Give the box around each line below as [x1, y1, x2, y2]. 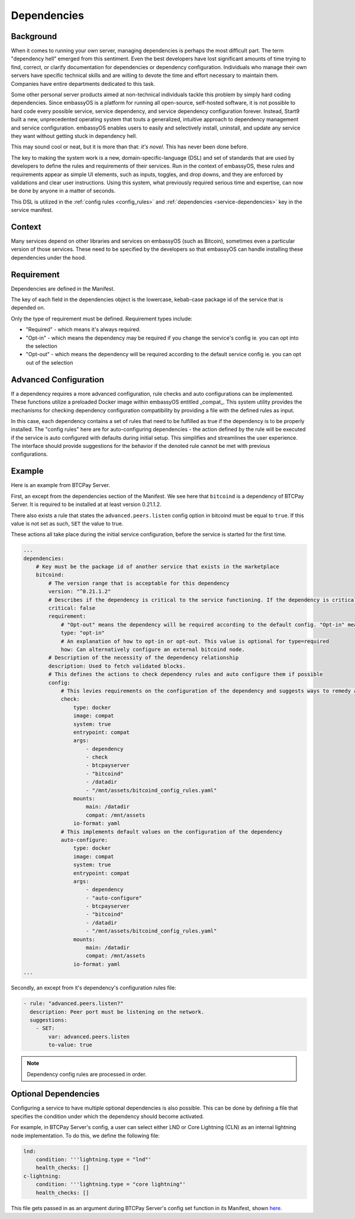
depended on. [11, 304, 46, 311]
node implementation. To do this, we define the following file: [11, 1132, 160, 1139]
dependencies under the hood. [11, 254, 86, 261]
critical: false [48, 605, 96, 612]
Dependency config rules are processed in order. [27, 1070, 147, 1078]
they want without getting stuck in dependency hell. [11, 132, 137, 139]
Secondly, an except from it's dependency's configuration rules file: [11, 984, 177, 991]
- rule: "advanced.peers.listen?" [23, 1000, 124, 1007]
